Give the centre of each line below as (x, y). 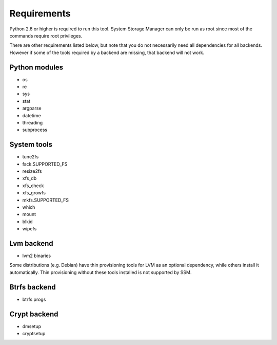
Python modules (36, 67)
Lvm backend (31, 243)
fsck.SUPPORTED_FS (45, 164)
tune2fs (31, 157)
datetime (32, 115)
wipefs (29, 229)
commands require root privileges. (46, 35)
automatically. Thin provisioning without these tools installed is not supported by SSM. (101, 272)
